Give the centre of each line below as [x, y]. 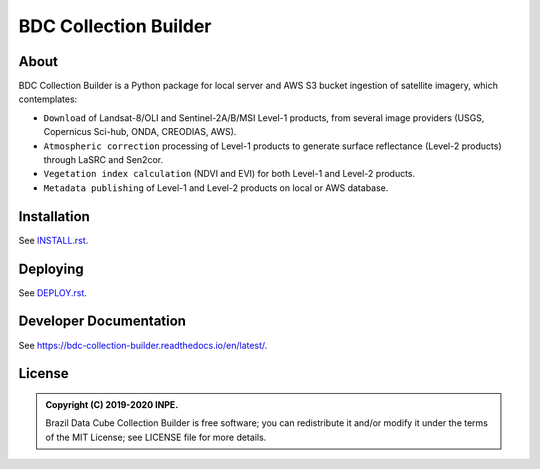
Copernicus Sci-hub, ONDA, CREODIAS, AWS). [140, 132]
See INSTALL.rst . [53, 240]
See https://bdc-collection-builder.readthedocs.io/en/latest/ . [143, 345]
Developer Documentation [102, 321]
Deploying [51, 268]
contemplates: [48, 99]
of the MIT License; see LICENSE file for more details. [156, 437]
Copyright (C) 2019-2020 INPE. [112, 404]
